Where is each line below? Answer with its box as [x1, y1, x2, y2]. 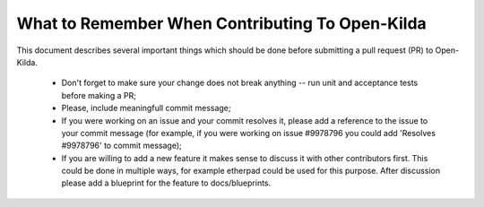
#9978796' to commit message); [61, 140, 183, 151]
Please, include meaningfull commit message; [61, 103, 232, 114]
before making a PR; [61, 90, 137, 100]
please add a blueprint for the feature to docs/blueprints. [61, 177, 272, 188]
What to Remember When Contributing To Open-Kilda [16, 13, 428, 33]
